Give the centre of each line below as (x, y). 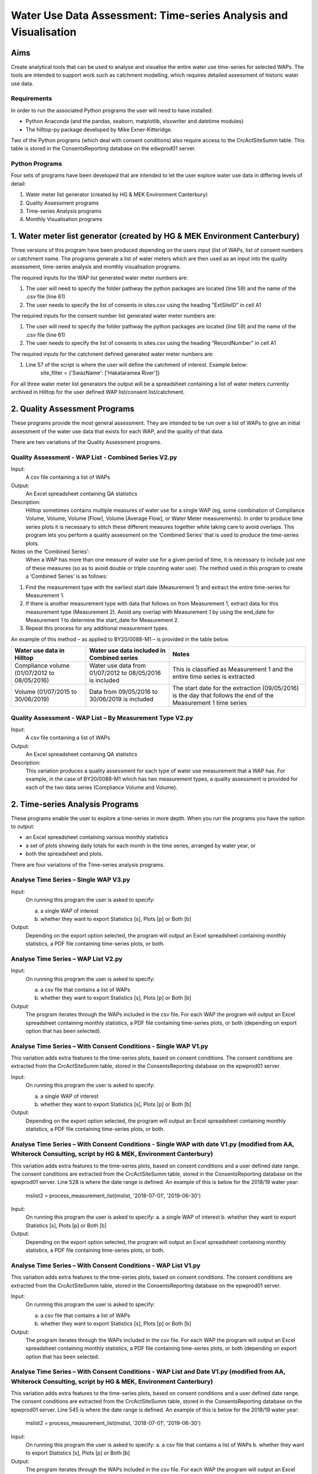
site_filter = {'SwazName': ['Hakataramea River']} (100, 373)
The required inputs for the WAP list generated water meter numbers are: (100, 278)
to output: (23, 827)
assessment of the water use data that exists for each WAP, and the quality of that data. (117, 431)
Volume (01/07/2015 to (46, 692)
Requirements (32, 98)
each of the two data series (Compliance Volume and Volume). (102, 787)
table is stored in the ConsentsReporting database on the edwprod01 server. (103, 149)
